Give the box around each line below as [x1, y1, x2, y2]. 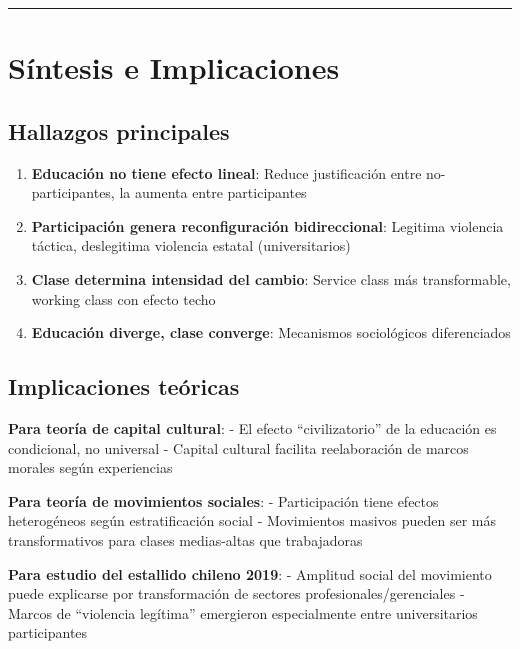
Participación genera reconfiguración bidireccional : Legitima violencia [31, 215, 504, 236]
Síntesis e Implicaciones [8, 47, 340, 88]
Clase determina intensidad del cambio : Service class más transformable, [31, 268, 511, 289]
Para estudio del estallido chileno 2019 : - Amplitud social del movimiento [8, 563, 492, 584]
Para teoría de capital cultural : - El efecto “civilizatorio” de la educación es [8, 417, 497, 438]
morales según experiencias [8, 457, 173, 478]
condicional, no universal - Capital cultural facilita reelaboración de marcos [8, 437, 469, 458]
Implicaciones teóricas [8, 371, 240, 402]
